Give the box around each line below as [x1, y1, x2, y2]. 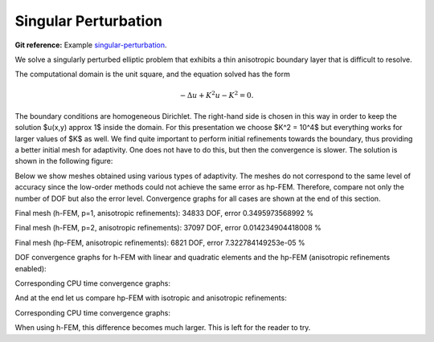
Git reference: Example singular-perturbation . [14, 40, 168, 50]
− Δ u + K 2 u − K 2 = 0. [179, 89, 254, 100]
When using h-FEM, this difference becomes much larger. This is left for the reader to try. [14, 323, 311, 332]
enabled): [14, 263, 47, 273]
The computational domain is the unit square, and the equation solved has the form [14, 69, 291, 79]
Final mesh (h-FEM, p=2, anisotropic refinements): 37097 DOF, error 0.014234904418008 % [14, 223, 321, 233]
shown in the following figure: [14, 157, 113, 166]
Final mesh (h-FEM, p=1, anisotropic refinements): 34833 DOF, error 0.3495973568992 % [14, 209, 313, 218]
